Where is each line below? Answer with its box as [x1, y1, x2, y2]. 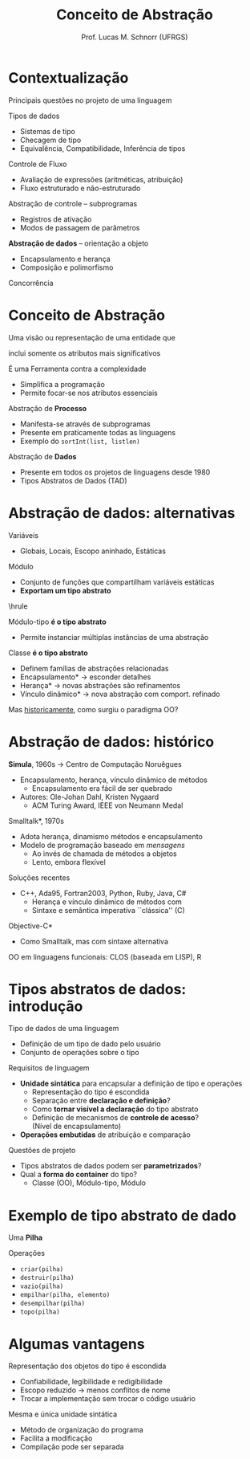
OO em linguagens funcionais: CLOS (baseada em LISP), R [8, 952, 202, 961]
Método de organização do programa [19, 1425, 144, 1435]
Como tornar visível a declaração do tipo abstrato [31, 1104, 199, 1114]
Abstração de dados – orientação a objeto [8, 238, 149, 248]
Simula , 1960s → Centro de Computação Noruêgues [8, 759, 182, 768]
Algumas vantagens [8, 1335, 146, 1353]
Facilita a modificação [19, 1433, 93, 1443]
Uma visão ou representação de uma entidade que [8, 332, 176, 342]
